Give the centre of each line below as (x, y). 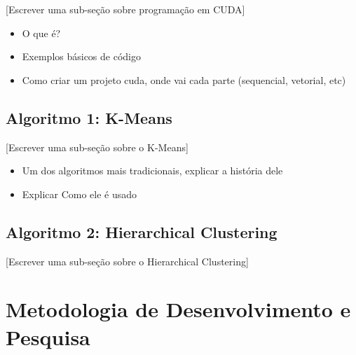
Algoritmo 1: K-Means (89, 117)
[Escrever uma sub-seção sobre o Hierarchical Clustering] (127, 261)
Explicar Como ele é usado (80, 194)
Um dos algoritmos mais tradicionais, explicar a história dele (152, 170)
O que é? (41, 33)
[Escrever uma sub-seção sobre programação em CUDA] (125, 9)
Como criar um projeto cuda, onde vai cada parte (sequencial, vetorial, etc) (184, 79)
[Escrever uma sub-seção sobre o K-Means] (97, 147)
